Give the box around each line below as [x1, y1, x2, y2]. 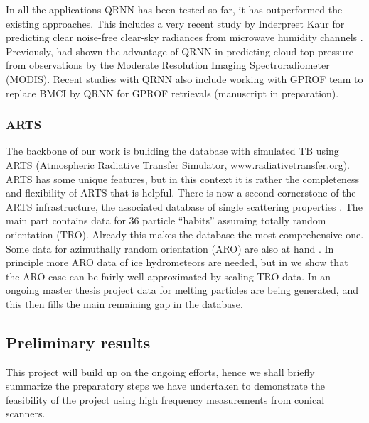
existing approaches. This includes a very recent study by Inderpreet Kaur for [6, 16, 345, 31]
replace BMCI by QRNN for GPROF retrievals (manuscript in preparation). [6, 85, 339, 100]
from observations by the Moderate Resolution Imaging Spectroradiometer [6, 57, 330, 72]
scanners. [6, 406, 46, 421]
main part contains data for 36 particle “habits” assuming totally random [6, 213, 326, 228]
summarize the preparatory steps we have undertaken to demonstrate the [6, 378, 325, 393]
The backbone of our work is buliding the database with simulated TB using [6, 143, 339, 158]
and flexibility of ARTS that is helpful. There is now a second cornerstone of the [6, 185, 356, 200]
